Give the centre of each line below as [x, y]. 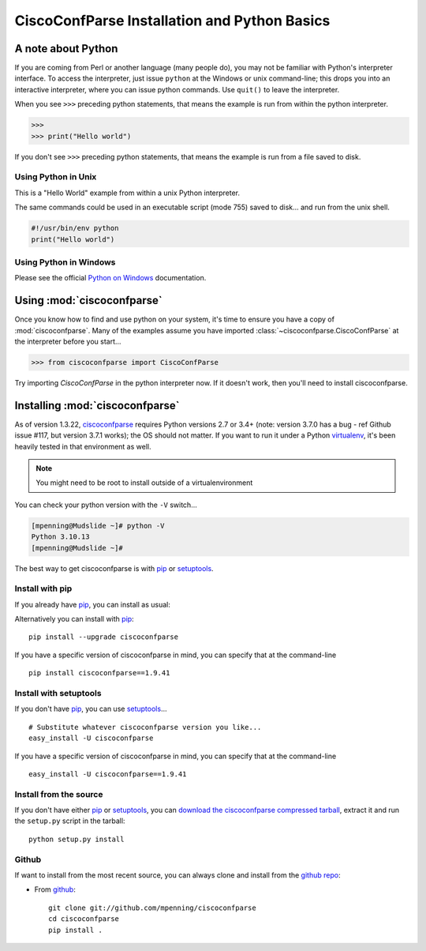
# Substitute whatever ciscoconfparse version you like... [145, 727]
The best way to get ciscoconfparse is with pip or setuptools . [114, 568]
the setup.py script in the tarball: [70, 821]
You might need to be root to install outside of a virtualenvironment [144, 483]
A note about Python [66, 49]
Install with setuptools [58, 693]
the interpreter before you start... [68, 341]
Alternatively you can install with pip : [74, 619]
